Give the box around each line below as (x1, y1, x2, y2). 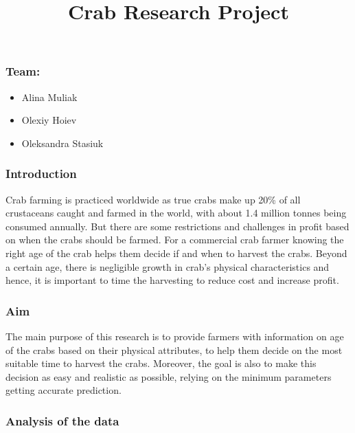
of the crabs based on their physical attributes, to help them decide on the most (5, 342, 343, 357)
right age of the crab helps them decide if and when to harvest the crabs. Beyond (5, 246, 347, 260)
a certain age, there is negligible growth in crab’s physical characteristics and (5, 259, 330, 274)
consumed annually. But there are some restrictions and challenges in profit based (5, 219, 350, 233)
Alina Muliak (21, 89, 78, 104)
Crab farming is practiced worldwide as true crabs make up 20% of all (5, 192, 301, 206)
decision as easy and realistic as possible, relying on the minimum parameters (5, 369, 332, 384)
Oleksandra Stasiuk (21, 135, 104, 150)
